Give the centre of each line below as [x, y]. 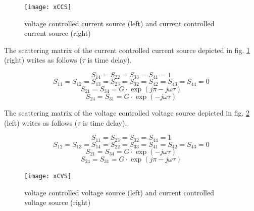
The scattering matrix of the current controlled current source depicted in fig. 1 [127, 50]
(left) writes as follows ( [41, 122]
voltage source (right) [58, 202]
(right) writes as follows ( [43, 60]
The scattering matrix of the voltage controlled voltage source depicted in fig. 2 [127, 112]
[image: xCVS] [48, 176]
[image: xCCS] [48, 7]
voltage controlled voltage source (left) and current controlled [119, 192]
